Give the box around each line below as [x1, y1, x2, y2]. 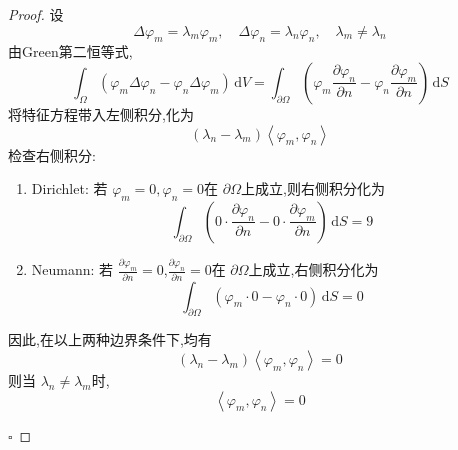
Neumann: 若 [31, 259, 114, 280]
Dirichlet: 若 [31, 178, 108, 199]
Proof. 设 [8, 4, 64, 24]
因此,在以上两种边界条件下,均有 [8, 329, 212, 350]
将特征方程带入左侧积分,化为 [8, 103, 194, 124]
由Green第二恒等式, [8, 41, 133, 62]
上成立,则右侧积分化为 [241, 178, 385, 199]
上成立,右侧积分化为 [248, 259, 379, 280]
